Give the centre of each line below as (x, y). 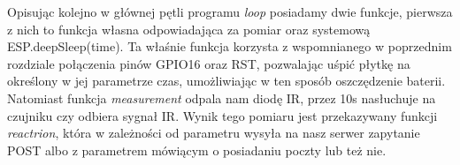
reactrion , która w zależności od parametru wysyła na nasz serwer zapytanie (214, 133)
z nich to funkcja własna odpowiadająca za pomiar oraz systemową (189, 29)
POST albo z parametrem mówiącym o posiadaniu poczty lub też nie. (197, 150)
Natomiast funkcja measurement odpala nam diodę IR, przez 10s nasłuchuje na (222, 97)
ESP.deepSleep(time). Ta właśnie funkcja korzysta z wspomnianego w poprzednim (230, 46)
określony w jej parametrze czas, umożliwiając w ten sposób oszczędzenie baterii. (226, 81)
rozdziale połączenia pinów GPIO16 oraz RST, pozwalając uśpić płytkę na (209, 63)
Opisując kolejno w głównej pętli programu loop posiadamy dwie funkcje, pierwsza (230, 11)
